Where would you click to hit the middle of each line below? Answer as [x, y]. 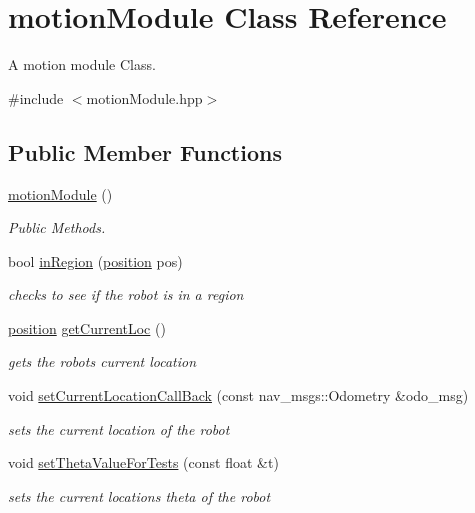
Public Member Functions [145, 151]
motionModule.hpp [144, 97]
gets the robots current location [102, 361]
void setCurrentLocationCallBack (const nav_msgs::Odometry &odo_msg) [238, 395]
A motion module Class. [82, 64]
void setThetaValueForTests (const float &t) [143, 462]
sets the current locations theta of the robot [139, 495]
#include [36, 97]
